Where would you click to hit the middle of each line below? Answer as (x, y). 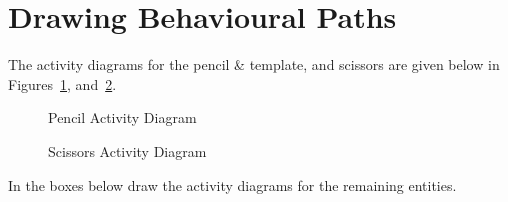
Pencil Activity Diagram (122, 117)
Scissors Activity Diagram (127, 150)
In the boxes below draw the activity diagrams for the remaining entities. (232, 184)
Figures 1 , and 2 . (62, 83)
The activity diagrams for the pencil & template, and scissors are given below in (254, 64)
